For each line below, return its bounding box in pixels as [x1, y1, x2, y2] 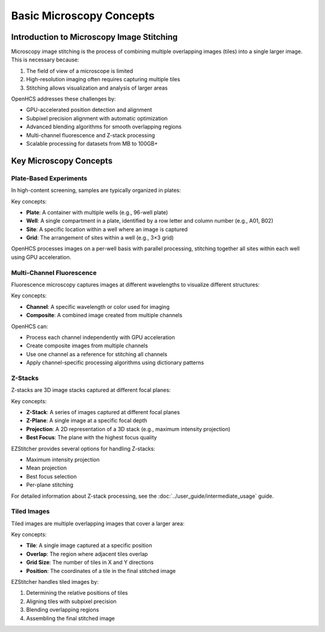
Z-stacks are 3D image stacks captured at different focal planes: [11, 386, 171, 394]
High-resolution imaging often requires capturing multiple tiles [26, 76, 181, 83]
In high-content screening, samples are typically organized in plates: [11, 187, 181, 194]
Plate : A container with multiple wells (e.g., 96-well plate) [26, 208, 169, 216]
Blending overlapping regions [26, 606, 99, 613]
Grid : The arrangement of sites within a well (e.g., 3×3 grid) [26, 234, 174, 241]
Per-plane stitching [26, 482, 73, 489]
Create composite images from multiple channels [26, 342, 149, 349]
